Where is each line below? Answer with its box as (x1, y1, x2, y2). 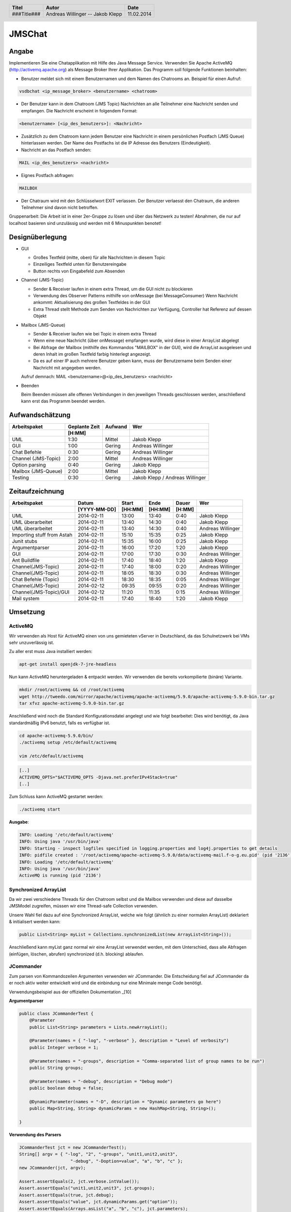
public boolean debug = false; (29, 1085, 104, 1091)
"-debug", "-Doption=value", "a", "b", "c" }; (70, 1158, 183, 1164)
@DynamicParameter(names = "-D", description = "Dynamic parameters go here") (29, 1099, 222, 1104)
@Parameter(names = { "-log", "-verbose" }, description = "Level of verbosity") (29, 1038, 229, 1043)
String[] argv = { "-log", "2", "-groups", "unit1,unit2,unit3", (19, 1151, 178, 1157)
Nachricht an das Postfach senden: (21, 147, 92, 153)
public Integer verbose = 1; (29, 1045, 99, 1050)
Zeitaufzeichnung (9, 487, 65, 495)
